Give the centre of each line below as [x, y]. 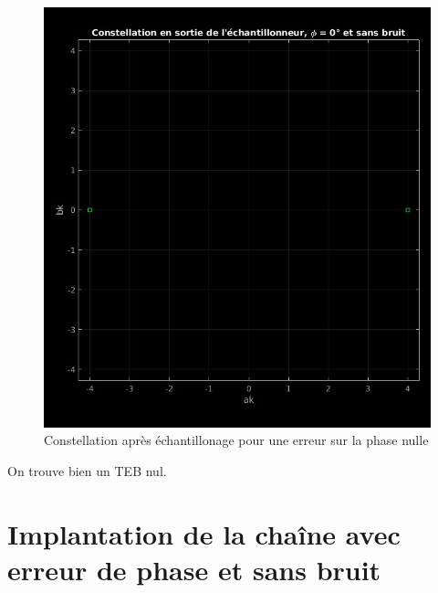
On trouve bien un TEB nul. [87, 470]
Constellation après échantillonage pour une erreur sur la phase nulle [236, 440]
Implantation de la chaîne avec [204, 533]
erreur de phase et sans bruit [194, 569]
